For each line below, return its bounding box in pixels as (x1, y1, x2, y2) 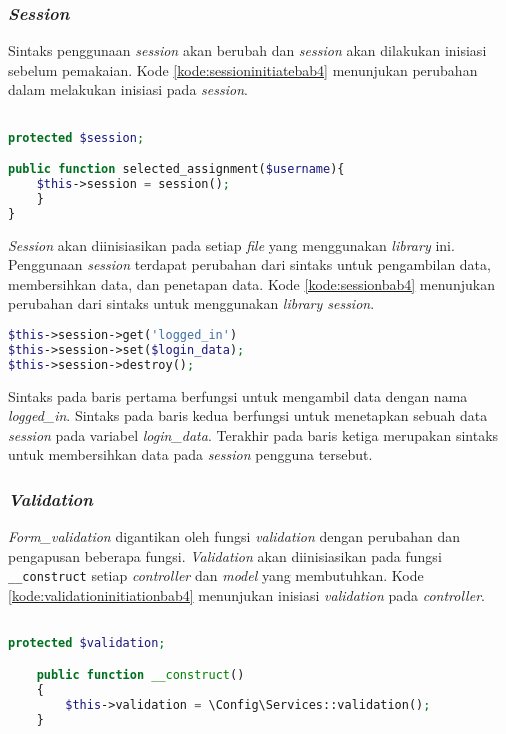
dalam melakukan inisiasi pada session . (8, 79, 248, 100)
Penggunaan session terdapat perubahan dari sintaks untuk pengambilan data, (8, 254, 491, 275)
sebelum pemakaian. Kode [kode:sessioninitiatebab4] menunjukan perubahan (8, 59, 478, 80)
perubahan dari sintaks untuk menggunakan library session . (8, 293, 375, 314)
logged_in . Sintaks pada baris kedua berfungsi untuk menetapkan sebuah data (8, 405, 488, 426)
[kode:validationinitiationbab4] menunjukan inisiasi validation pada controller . (8, 585, 485, 606)
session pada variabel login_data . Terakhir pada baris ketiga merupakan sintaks (8, 424, 499, 445)
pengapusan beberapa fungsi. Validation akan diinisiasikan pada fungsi (8, 545, 442, 566)
